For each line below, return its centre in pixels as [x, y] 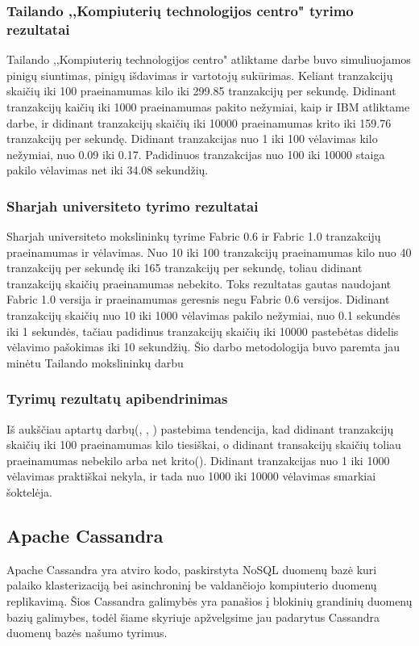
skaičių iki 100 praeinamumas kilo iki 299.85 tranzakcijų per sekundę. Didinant [201, 91]
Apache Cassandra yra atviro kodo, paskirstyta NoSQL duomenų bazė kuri [192, 569]
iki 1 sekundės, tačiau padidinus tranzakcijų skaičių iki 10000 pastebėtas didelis [203, 331]
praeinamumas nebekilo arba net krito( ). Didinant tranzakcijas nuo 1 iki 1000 [198, 460]
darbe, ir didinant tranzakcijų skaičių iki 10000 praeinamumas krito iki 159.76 [199, 122]
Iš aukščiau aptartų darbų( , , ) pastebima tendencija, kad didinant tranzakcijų [200, 428]
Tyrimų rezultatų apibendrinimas [117, 399]
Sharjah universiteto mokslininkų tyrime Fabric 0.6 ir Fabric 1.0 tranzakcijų [194, 236]
